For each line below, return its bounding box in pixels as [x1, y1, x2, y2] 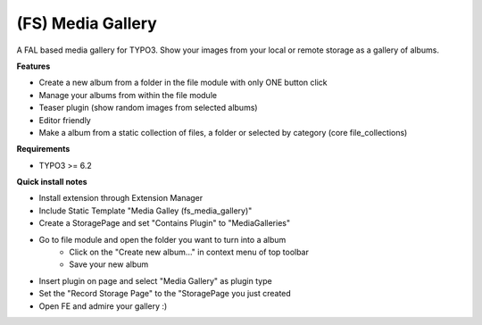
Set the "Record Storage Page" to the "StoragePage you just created [38, 288, 292, 299]
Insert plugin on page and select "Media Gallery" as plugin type [38, 275, 272, 286]
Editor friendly [38, 114, 91, 125]
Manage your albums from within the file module [38, 89, 218, 100]
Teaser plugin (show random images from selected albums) [38, 103, 258, 113]
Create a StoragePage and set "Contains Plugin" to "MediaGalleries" [38, 218, 290, 229]
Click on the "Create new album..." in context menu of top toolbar [69, 246, 310, 258]
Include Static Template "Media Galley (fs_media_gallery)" [38, 205, 253, 216]
